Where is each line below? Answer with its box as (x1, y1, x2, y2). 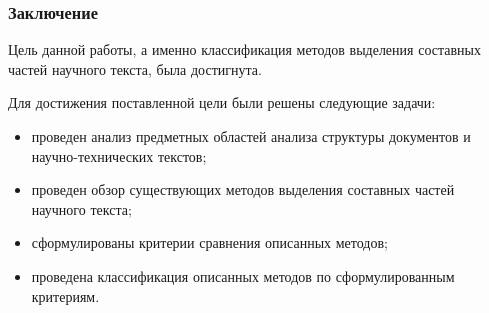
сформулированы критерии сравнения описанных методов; (31, 232, 388, 253)
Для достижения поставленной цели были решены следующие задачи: (8, 92, 436, 113)
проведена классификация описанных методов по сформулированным (31, 265, 455, 286)
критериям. (31, 285, 100, 306)
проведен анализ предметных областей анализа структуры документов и (31, 126, 471, 146)
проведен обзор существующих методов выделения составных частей (31, 179, 455, 200)
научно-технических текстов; (31, 145, 207, 166)
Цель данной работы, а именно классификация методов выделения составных (8, 39, 481, 60)
